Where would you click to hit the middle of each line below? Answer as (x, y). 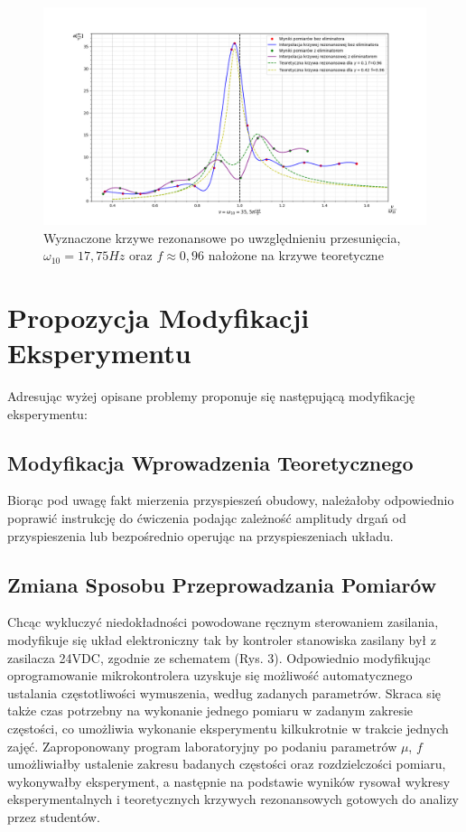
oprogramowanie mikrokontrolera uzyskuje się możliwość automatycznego (210, 675)
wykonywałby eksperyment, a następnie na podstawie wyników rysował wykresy (229, 781)
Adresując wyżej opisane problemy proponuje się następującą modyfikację (211, 396)
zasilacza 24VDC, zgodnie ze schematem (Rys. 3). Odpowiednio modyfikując (219, 657)
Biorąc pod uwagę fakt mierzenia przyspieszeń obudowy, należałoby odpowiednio (231, 500)
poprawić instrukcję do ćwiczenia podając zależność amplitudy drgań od (207, 518)
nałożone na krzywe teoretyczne (296, 255)
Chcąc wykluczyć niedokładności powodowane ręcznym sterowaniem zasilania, (223, 622)
